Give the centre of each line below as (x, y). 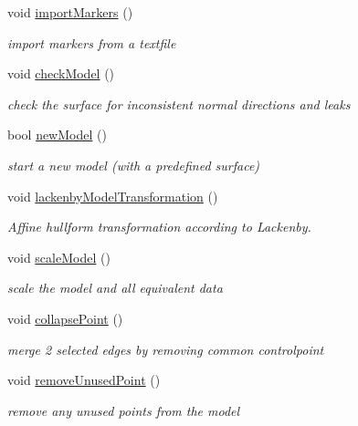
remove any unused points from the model (124, 410)
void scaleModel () (59, 257)
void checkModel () (61, 73)
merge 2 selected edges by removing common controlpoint (166, 349)
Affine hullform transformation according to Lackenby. (159, 227)
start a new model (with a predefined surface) (134, 165)
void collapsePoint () (65, 318)
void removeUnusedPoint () (84, 380)
